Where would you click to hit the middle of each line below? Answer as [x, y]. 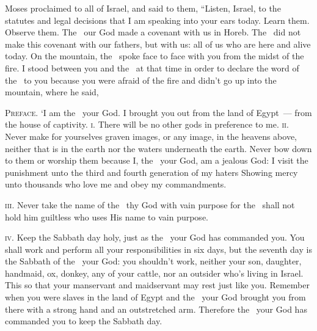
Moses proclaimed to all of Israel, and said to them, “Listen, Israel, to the [143, 8]
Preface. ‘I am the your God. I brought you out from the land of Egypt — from [158, 112]
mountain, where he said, [52, 92]
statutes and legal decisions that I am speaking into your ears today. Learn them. [157, 20]
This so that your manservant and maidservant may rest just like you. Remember [157, 285]
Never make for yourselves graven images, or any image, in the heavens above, [151, 136]
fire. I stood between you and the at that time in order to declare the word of [152, 67]
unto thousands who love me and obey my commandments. [116, 184]
